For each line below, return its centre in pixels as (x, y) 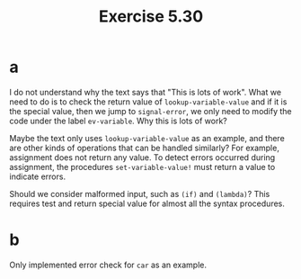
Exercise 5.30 (151, 17)
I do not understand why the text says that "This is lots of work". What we (145, 92)
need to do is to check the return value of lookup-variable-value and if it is (148, 102)
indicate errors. (37, 176)
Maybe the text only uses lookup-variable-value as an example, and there (147, 138)
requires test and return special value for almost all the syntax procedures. (147, 203)
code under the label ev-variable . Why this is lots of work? (118, 121)
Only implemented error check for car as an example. (108, 265)
